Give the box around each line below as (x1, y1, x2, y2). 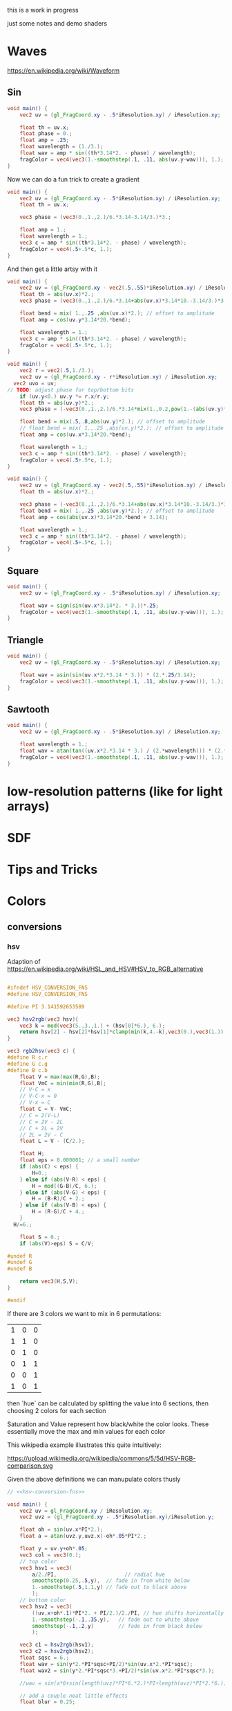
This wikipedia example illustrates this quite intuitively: (7, 1441, 162, 1449)
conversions (7, 921, 62, 933)
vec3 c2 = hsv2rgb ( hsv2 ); (19, 1648, 95, 1655)
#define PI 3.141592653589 (7, 1003, 85, 1010)
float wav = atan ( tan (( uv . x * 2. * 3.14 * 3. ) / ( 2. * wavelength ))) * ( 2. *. (19, 747, 230, 754)
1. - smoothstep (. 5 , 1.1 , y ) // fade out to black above (32, 1583, 187, 1591)
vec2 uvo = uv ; (13, 380, 57, 387)
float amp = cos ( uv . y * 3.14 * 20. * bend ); (19, 316, 131, 323)
